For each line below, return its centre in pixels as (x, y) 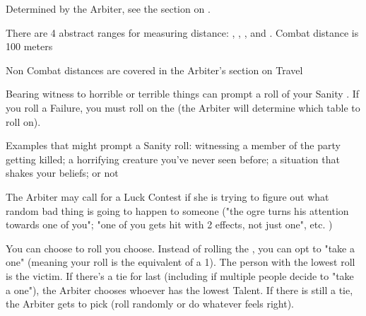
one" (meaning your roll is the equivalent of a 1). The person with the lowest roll (181, 262)
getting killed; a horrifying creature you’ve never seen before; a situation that (173, 159)
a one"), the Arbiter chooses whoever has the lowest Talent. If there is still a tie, (179, 289)
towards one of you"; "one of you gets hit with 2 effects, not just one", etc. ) (169, 224)
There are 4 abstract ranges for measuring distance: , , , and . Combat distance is (182, 32)
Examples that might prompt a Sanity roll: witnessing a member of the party (173, 145)
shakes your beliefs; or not (62, 173)
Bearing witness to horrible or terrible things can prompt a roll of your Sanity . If (183, 94)
